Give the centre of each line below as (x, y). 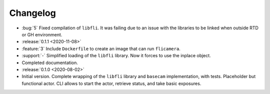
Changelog (32, 13)
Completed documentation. (50, 63)
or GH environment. (42, 34)
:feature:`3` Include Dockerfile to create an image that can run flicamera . (101, 48)
